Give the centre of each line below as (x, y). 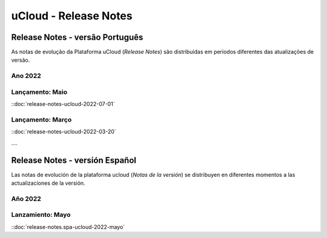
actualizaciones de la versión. (48, 183)
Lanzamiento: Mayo (41, 215)
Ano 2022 (26, 76)
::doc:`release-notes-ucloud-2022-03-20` (64, 132)
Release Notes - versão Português (77, 37)
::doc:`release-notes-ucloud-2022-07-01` (63, 104)
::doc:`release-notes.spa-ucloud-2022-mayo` (68, 226)
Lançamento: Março (41, 119)
